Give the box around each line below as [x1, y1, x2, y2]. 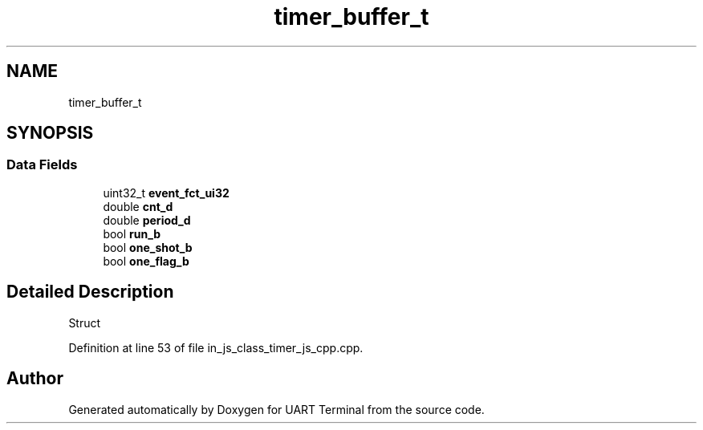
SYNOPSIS [6, 123, 94, 144]
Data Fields [6, 156, 78, 173]
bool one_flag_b [103, 254, 189, 268]
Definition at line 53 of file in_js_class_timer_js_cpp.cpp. [68, 340, 364, 355]
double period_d [103, 213, 191, 227]
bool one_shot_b [103, 240, 193, 254]
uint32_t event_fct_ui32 [103, 185, 230, 200]
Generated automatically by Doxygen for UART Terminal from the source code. [68, 402, 485, 416]
